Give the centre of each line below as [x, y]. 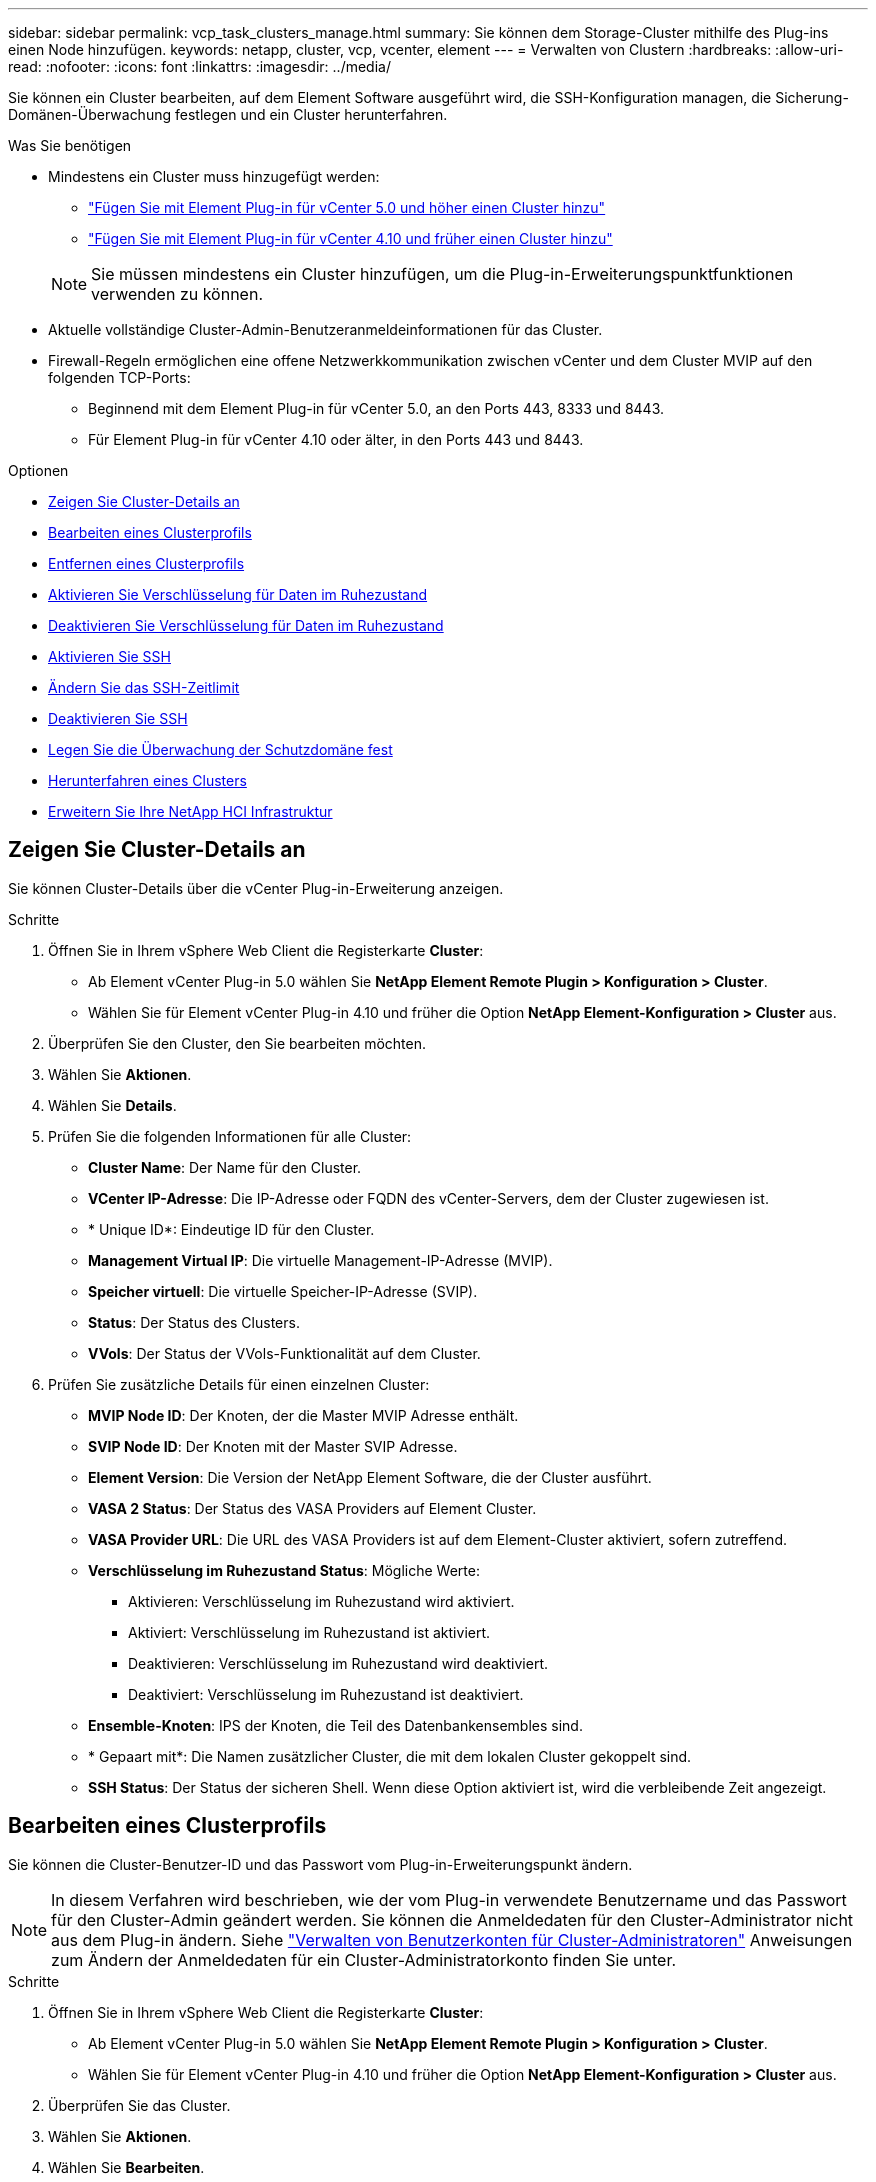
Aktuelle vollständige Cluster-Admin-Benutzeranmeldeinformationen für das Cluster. [325, 329]
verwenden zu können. [177, 294]
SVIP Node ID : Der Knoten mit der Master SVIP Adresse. [273, 1446]
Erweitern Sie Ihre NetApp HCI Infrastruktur [190, 811]
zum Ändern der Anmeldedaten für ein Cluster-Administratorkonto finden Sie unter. [364, 1959]
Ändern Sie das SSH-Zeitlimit [144, 687]
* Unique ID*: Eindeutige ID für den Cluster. [231, 1229]
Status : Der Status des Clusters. [194, 1322]
